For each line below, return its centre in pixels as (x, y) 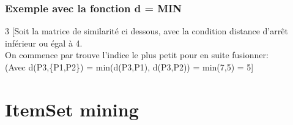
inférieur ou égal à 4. (44, 43)
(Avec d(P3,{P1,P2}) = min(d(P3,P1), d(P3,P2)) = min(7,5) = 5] (129, 67)
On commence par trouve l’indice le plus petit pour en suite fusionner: (137, 55)
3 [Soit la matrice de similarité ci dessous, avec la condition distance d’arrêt (146, 31)
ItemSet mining (72, 109)
